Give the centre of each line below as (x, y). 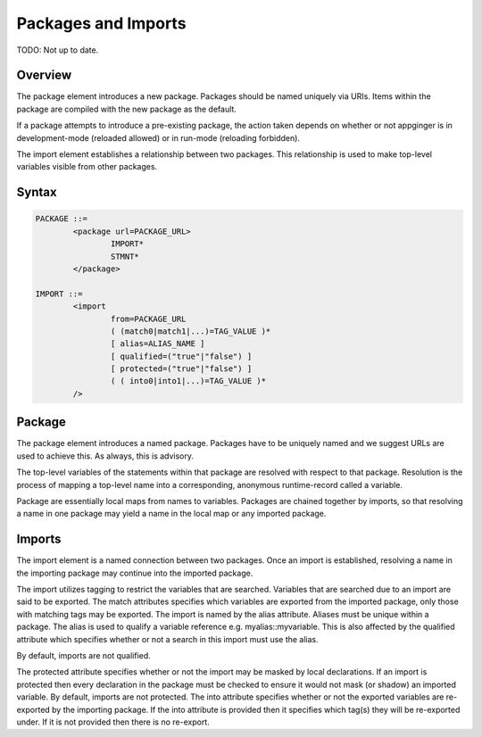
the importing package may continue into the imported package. (135, 573)
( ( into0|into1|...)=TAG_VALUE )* (188, 381)
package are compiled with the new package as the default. (126, 109)
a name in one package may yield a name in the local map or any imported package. (171, 514)
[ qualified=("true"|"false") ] (181, 356)
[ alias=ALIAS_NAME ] (158, 344)
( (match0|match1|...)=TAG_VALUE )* (191, 331)
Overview (44, 75)
